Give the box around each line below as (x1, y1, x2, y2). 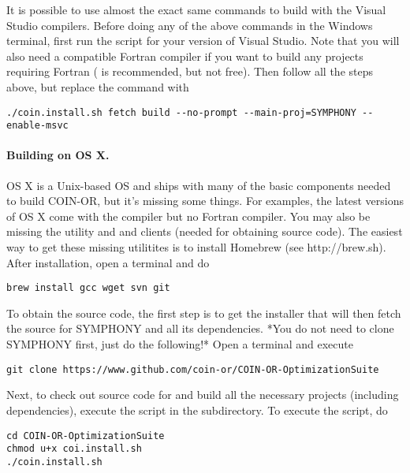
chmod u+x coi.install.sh (6, 443, 142, 455)
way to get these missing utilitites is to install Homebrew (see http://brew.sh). (6, 239, 386, 255)
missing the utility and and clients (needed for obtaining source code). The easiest (6, 223, 403, 240)
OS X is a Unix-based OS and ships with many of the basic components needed (6, 177, 391, 193)
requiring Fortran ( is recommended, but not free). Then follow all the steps (6, 63, 374, 80)
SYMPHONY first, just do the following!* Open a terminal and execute (6, 336, 353, 352)
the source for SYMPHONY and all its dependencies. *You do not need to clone (6, 320, 394, 337)
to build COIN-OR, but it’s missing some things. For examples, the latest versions (6, 192, 404, 209)
